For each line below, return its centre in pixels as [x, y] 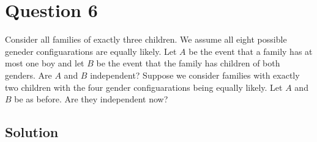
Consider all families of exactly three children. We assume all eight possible [146, 39]
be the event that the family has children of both [188, 63]
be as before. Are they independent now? [91, 99]
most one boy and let [45, 63]
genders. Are [28, 75]
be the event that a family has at [251, 51]
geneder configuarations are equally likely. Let [91, 51]
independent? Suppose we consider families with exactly [195, 75]
